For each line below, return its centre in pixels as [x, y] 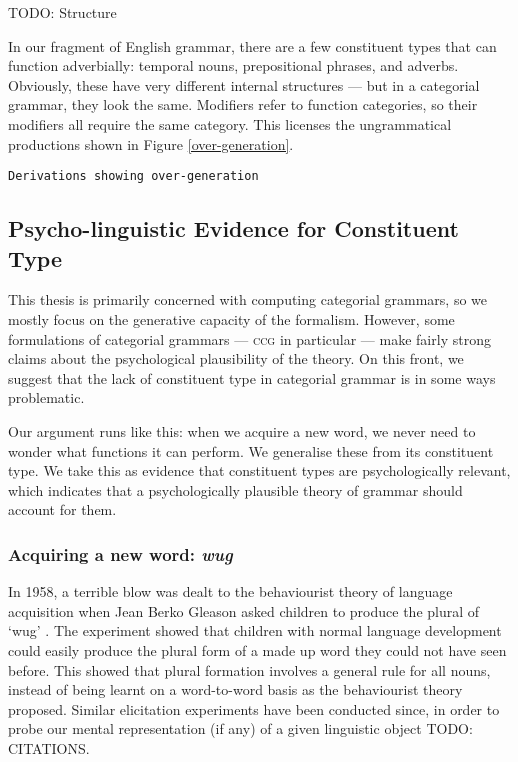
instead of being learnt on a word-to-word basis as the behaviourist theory [235, 689]
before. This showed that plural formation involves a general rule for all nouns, [249, 669]
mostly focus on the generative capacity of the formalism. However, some [231, 319]
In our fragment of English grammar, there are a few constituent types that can [252, 45]
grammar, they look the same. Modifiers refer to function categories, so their [243, 104]
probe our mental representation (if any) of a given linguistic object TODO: [240, 728]
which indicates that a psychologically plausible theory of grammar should [235, 489]
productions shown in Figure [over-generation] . [151, 143]
